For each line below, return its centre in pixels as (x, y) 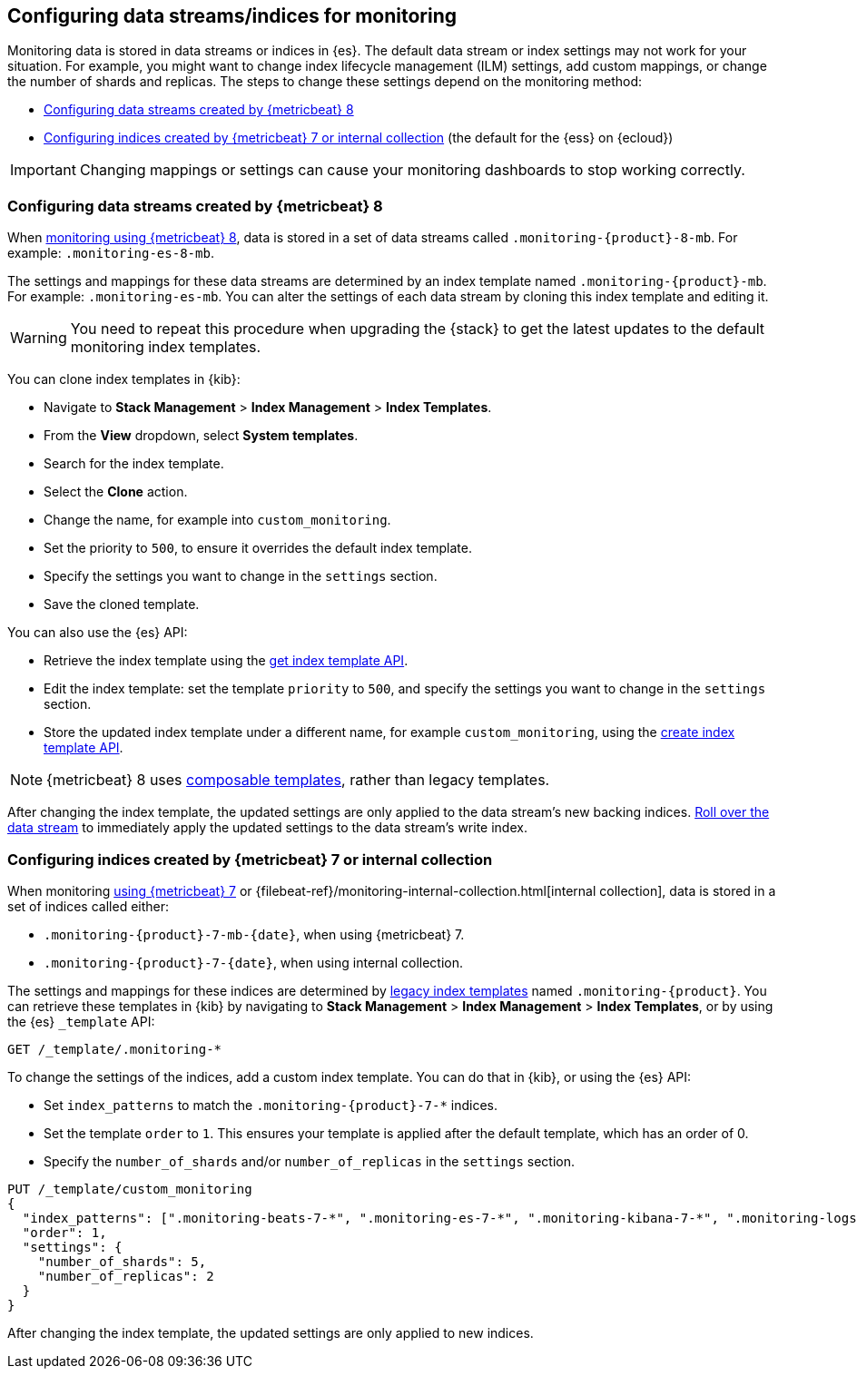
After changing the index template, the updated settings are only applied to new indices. (271, 1332)
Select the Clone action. (116, 492)
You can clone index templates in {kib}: (124, 379)
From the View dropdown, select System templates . (201, 436)
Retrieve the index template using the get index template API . (226, 661)
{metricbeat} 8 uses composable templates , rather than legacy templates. (298, 780)
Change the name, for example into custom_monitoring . (217, 520)
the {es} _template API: (81, 1021)
